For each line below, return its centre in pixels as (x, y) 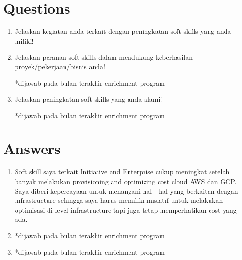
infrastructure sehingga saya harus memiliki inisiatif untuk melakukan (119, 200)
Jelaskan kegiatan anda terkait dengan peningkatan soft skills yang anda (123, 31)
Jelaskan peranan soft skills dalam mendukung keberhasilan (104, 57)
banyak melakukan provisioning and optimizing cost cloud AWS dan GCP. (126, 181)
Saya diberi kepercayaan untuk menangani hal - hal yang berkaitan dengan (126, 191)
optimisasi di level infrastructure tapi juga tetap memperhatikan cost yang (126, 209)
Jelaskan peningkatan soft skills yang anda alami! (89, 99)
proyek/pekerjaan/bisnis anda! (60, 66)
